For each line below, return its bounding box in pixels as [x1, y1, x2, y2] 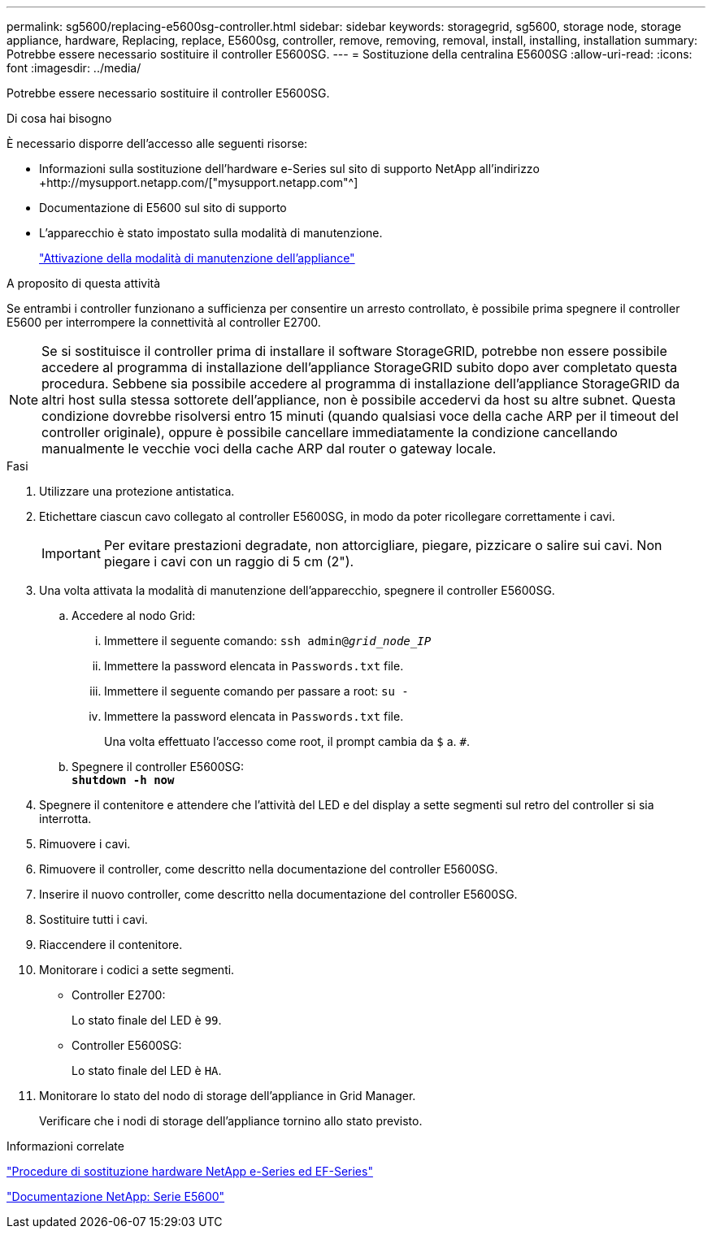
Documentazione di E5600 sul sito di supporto [39, 201, 287, 214]
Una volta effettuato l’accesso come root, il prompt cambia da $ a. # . [104, 734, 471, 748]
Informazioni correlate [7, 1139, 124, 1153]
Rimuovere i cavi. [39, 837, 131, 851]
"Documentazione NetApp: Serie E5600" [7, 1189, 225, 1203]
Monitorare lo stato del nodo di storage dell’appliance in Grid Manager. [39, 1089, 416, 1103]
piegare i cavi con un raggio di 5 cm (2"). [103, 553, 354, 570]
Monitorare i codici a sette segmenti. [39, 963, 235, 977]
